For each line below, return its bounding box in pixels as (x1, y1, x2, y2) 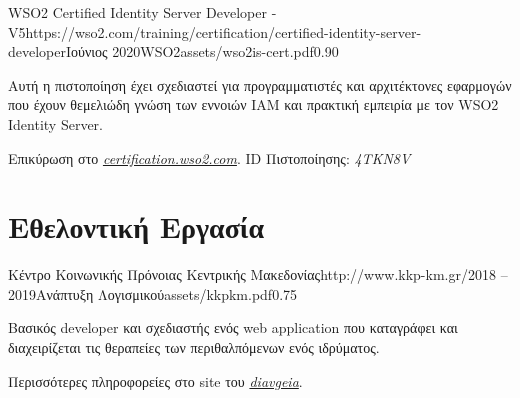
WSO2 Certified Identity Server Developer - (8, 2, 277, 22)
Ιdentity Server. (8, 113, 103, 134)
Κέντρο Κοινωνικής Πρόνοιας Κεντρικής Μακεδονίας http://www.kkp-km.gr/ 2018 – (8, 264, 508, 285)
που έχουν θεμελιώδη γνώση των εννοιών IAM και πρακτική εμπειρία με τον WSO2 (8, 94, 499, 115)
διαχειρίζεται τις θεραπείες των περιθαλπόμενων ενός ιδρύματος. (8, 337, 380, 358)
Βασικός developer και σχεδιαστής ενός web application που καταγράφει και (8, 317, 458, 338)
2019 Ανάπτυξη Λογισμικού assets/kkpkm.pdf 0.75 (8, 283, 298, 304)
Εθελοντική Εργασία (8, 206, 265, 247)
